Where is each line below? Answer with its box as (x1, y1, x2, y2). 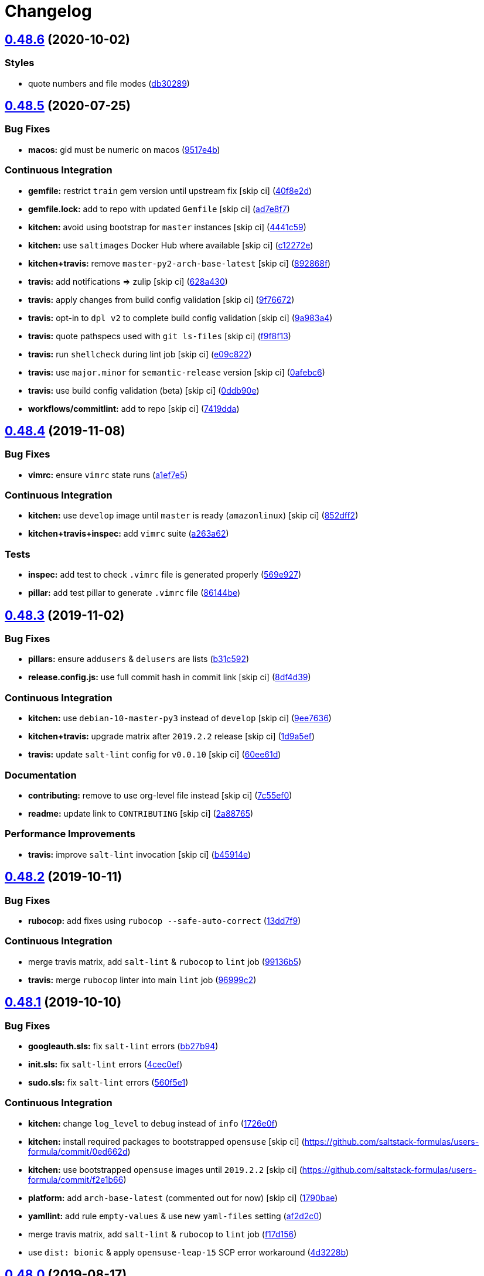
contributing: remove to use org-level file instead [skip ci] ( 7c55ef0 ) (28, 790, 292, 800)
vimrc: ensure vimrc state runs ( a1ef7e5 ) (28, 469, 188, 480)
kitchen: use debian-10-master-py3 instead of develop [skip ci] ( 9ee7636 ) (28, 713, 332, 724)
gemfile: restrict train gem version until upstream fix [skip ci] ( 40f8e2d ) (28, 185, 312, 196)
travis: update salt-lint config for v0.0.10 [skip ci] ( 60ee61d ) (28, 749, 281, 760)
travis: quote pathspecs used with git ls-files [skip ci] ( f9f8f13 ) (28, 330, 291, 341)
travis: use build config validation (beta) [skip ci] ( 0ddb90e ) (28, 385, 260, 395)
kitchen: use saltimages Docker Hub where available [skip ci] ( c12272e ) (28, 240, 313, 250)
